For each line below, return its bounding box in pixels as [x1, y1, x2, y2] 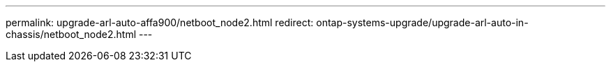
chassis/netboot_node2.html [6, 28, 137, 40]
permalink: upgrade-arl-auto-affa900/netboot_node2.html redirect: [6, 17, 314, 28]
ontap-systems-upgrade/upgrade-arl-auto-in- [316, 17, 529, 28]
